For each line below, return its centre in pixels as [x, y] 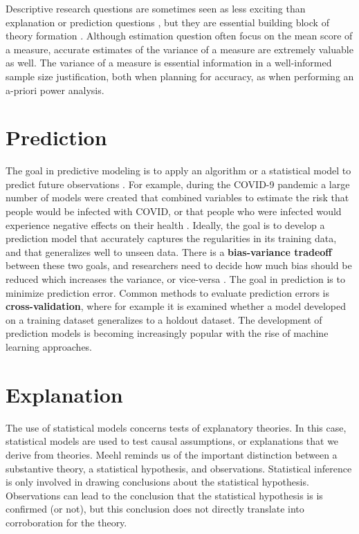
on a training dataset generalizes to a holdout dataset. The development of [164, 319]
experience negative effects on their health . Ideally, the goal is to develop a [165, 224]
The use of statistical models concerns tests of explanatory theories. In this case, [176, 427]
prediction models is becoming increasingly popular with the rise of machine [167, 333]
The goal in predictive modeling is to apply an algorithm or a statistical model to [178, 171]
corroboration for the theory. [66, 522]
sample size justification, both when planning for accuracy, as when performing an [180, 76]
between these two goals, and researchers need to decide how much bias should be [179, 265]
